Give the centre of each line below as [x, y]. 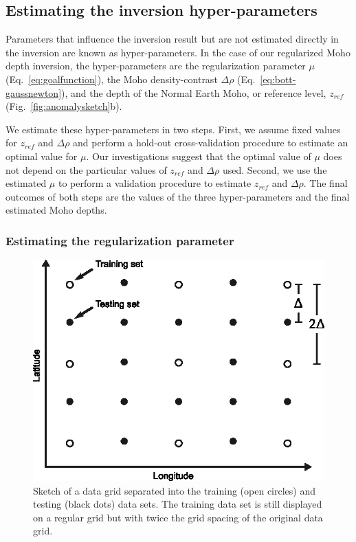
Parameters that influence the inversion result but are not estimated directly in [172, 39]
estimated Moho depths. [56, 210]
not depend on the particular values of [86, 169]
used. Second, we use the [275, 169]
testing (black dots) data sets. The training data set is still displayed [178, 504]
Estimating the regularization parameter [120, 240]
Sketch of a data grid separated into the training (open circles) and [174, 490]
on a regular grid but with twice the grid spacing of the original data [178, 517]
